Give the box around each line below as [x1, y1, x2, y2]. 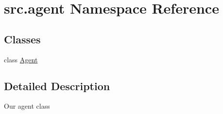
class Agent [4, 54, 38, 64]
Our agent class [4, 101, 50, 111]
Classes [4, 31, 41, 46]
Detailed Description [4, 78, 110, 93]
